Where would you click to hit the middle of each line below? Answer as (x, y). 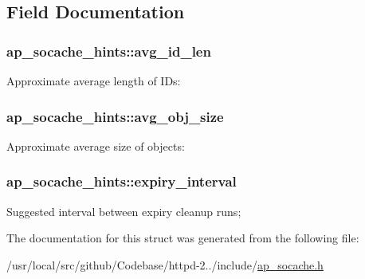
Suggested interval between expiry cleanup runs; (124, 211)
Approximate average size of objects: (96, 145)
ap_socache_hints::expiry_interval (122, 181)
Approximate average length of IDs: (94, 81)
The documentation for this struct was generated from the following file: (183, 238)
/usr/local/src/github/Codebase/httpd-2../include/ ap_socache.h (165, 264)
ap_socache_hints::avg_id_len (109, 51)
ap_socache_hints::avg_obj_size (115, 116)
